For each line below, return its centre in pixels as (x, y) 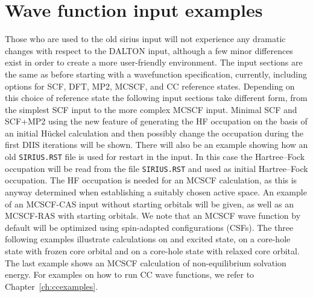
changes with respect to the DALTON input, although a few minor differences (149, 50)
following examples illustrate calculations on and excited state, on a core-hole (148, 239)
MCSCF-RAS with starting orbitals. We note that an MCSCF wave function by (153, 216)
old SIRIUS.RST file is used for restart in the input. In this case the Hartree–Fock (155, 157)
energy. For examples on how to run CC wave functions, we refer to (130, 274)
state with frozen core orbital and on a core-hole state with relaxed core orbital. (152, 250)
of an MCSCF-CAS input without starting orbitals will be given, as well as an (149, 204)
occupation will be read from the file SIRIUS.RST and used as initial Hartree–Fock (156, 168)
